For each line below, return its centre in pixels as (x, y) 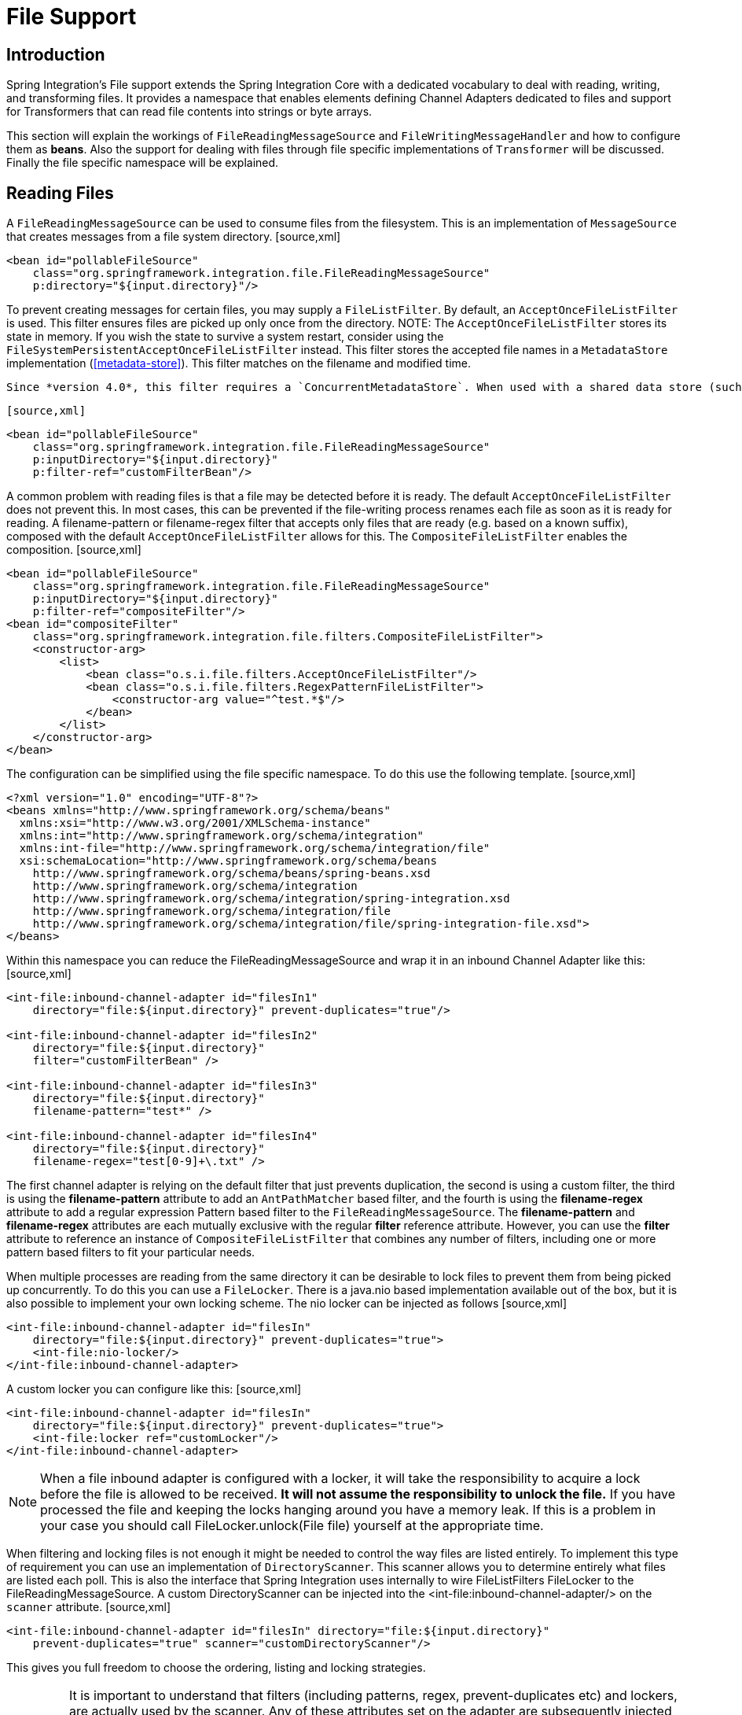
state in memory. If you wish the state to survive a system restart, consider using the (225, 337)
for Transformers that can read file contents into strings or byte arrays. (189, 112)
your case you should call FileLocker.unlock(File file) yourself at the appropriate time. (292, 1526)
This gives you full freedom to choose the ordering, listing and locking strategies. (216, 1668)
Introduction (56, 54)
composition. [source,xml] (74, 550)
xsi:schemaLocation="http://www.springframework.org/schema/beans (228, 861)
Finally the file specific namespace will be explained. (143, 163)
